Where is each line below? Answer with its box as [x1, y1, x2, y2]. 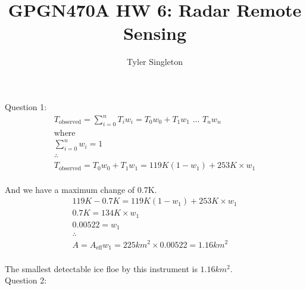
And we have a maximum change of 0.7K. [5, 183, 157, 195]
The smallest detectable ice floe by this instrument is [5, 262, 198, 275]
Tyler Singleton [126, 55, 183, 68]
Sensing [123, 21, 187, 45]
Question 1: [5, 100, 47, 113]
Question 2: [5, 274, 47, 286]
